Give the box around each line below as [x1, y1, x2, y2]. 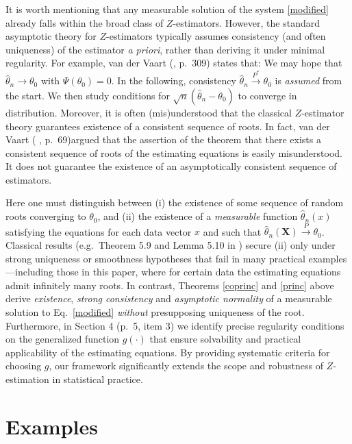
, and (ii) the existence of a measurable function [97, 209, 298, 223]
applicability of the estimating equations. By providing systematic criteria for [5, 345, 330, 359]
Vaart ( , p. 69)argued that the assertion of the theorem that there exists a [5, 132, 321, 147]
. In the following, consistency [111, 73, 236, 88]
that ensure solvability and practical [149, 332, 301, 346]
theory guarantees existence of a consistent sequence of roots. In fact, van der [5, 119, 330, 133]
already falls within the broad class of [5, 15, 164, 29]
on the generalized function [5, 332, 120, 346]
